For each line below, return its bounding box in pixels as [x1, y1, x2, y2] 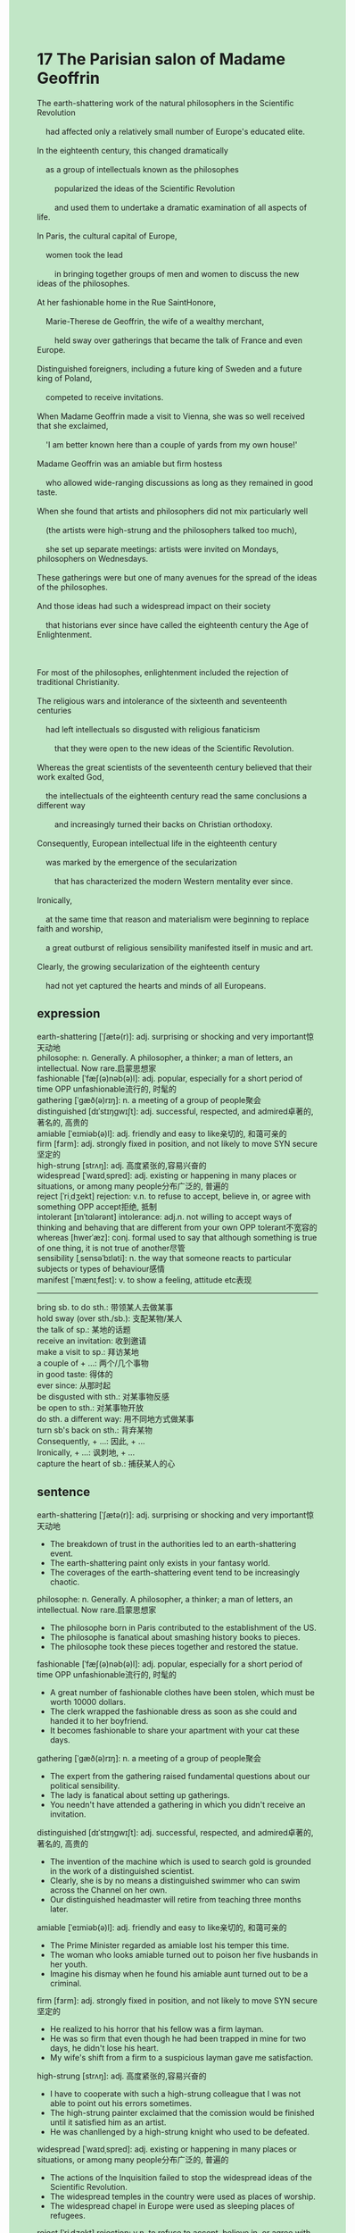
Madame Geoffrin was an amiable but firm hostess [37, 458, 223, 469]
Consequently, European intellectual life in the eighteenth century [37, 838, 277, 849]
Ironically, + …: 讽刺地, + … [37, 1447, 136, 1458]
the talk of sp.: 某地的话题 [37, 1324, 131, 1334]
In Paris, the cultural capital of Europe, [37, 230, 177, 241]
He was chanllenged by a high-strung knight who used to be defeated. [49, 2126, 310, 2137]
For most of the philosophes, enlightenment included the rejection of [37, 666, 289, 678]
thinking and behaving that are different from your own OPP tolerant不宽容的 [37, 1222, 318, 1233]
